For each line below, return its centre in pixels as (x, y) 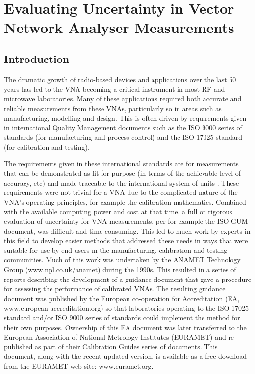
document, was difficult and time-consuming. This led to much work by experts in (127, 231)
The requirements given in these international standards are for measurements (121, 163)
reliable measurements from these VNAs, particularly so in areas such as (113, 108)
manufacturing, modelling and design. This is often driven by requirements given (125, 118)
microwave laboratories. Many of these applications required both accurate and (123, 98)
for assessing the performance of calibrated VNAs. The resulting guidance (115, 289)
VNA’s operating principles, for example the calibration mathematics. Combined (125, 202)
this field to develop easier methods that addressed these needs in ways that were (126, 240)
